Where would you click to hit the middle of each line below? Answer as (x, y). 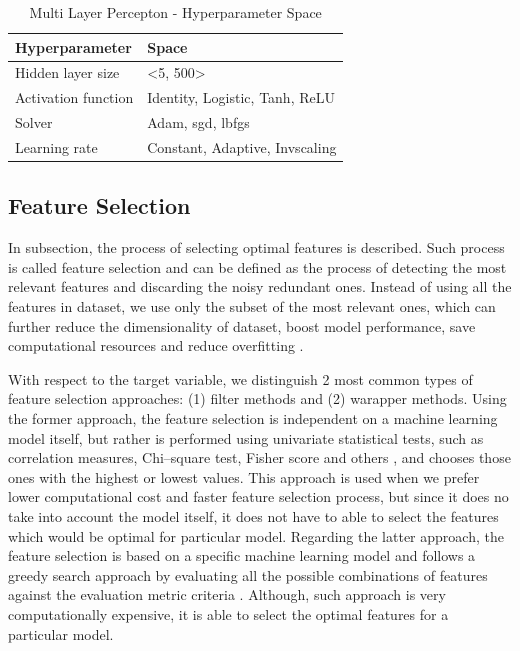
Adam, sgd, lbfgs (198, 122)
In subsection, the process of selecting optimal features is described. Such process (256, 247)
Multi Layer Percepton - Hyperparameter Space (175, 12)
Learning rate (56, 146)
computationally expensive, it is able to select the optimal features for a (228, 613)
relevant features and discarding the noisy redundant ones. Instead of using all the (260, 286)
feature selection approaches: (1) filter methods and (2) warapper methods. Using (257, 398)
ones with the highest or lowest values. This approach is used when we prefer (244, 476)
